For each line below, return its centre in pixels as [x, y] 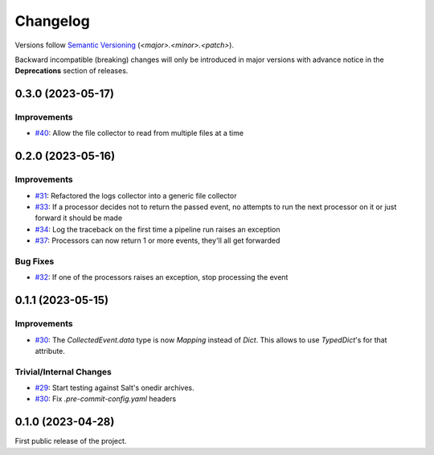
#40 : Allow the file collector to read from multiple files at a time [139, 133]
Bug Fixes [35, 261]
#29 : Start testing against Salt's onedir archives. [115, 388]
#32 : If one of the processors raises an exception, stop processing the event [162, 277]
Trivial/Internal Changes [63, 371]
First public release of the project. [71, 441]
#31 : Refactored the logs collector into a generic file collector [136, 195]
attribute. [50, 350]
